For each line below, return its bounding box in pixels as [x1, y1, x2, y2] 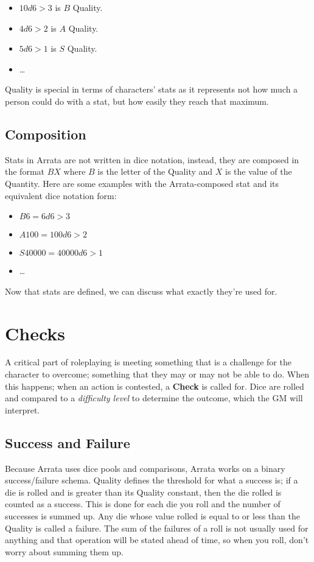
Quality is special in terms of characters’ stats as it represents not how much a [5, 83, 298, 96]
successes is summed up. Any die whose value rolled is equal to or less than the [5, 510, 300, 522]
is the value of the [225, 165, 292, 178]
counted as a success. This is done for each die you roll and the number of [5, 497, 281, 510]
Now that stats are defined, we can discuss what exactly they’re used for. [5, 284, 277, 297]
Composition [5, 124, 86, 143]
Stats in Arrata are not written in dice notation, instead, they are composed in [5, 153, 299, 166]
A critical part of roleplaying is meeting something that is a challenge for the [5, 356, 291, 368]
